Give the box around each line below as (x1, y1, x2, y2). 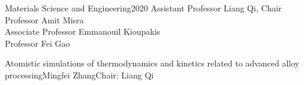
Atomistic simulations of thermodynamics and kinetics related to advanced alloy (5, 57, 300, 69)
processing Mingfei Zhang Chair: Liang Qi (5, 68, 154, 81)
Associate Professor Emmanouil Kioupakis (5, 25, 161, 38)
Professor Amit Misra (5, 13, 84, 26)
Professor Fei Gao (5, 37, 70, 49)
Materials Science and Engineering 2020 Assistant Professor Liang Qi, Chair (5, 2, 282, 14)
